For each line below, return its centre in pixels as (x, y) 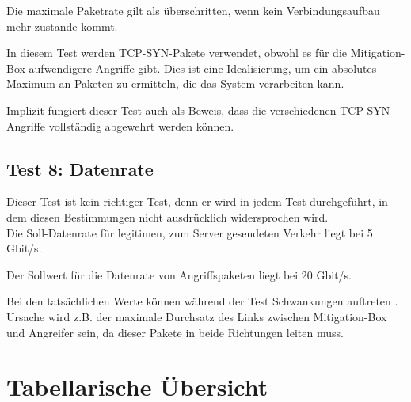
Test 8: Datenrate (80, 168)
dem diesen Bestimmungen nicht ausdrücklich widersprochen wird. (167, 216)
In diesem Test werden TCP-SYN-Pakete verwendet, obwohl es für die (177, 53)
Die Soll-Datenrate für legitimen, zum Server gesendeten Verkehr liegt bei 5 (190, 232)
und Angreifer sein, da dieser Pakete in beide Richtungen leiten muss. (175, 332)
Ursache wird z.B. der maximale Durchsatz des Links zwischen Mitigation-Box (197, 316)
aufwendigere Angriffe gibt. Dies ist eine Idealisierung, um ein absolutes (203, 68)
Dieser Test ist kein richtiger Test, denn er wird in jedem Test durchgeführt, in (197, 201)
